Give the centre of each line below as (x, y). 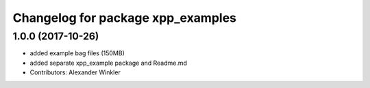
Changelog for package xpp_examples (124, 18)
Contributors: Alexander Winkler (75, 72)
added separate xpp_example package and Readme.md (109, 63)
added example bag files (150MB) (77, 53)
